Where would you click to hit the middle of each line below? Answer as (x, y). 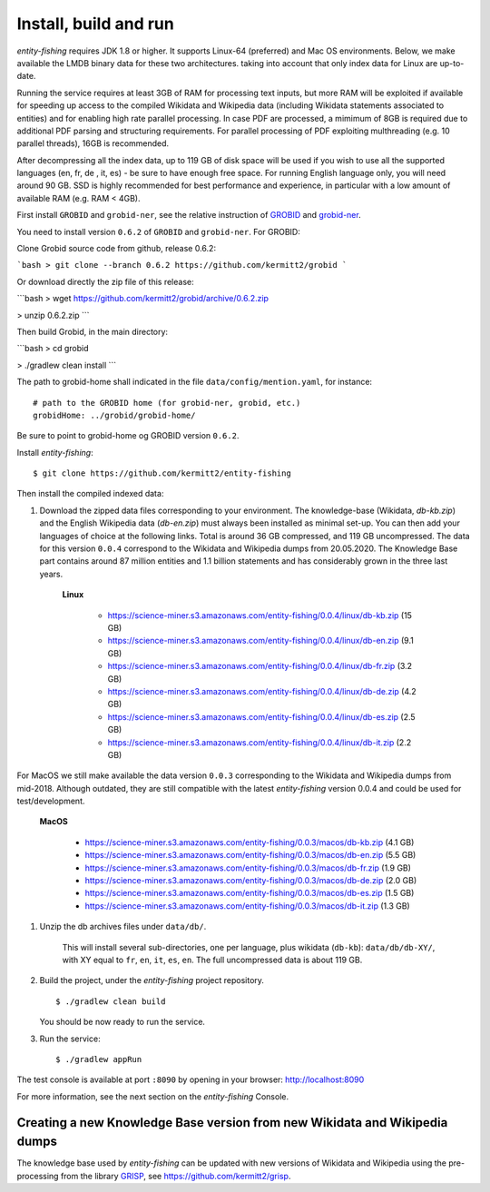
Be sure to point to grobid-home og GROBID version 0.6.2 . (128, 436)
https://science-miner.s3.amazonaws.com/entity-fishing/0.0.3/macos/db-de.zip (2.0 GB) (251, 881)
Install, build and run (95, 24)
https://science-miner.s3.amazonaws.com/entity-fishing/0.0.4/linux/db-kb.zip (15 (260, 615)
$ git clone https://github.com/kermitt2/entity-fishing (162, 473)
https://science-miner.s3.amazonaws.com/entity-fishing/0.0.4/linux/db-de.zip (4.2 (262, 691)
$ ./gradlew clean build (111, 1001)
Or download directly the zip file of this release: (105, 281)
